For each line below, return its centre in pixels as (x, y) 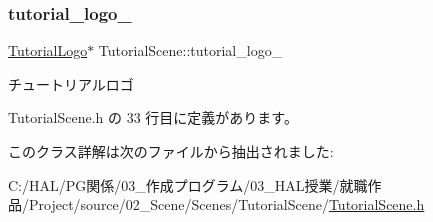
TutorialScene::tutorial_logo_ (190, 50)
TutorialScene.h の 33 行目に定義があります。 (153, 117)
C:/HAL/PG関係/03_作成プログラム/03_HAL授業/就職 (188, 184)
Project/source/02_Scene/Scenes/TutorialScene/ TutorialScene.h (226, 204)
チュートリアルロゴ (71, 83)
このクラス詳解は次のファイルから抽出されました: (171, 151)
